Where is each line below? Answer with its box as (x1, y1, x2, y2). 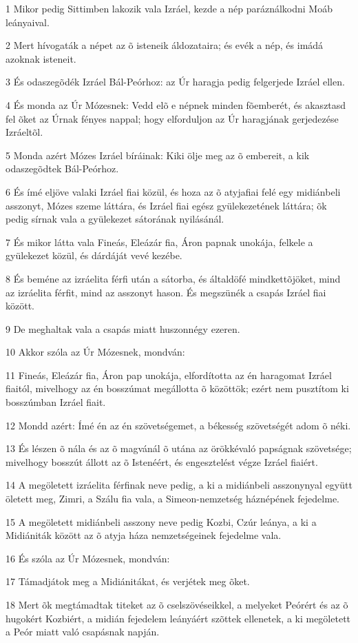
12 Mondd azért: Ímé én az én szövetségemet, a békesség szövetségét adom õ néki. (6, 418, 351, 432)
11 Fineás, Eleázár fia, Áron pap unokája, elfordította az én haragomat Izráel (6, 367, 332, 382)
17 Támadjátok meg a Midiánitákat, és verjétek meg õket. (6, 574, 250, 589)
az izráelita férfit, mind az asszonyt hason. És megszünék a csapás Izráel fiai (6, 285, 326, 299)
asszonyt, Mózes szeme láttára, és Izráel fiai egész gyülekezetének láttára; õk (6, 198, 327, 212)
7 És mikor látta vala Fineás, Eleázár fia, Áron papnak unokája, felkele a (6, 234, 313, 249)
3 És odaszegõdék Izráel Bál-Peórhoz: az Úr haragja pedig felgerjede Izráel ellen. (6, 74, 345, 89)
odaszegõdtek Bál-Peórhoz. (6, 161, 119, 176)
